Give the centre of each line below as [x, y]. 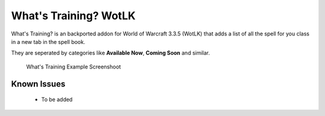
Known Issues [38, 84]
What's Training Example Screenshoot [74, 67]
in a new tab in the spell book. [48, 41]
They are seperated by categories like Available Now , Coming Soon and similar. [110, 53]
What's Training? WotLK [73, 16]
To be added [57, 100]
